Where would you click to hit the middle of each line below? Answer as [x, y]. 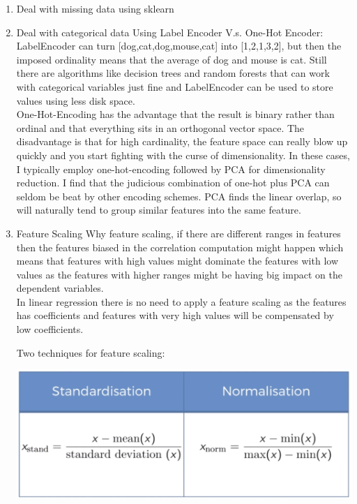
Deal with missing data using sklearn [95, 8]
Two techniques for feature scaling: [91, 352]
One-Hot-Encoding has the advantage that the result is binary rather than [175, 114]
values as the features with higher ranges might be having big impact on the [179, 274]
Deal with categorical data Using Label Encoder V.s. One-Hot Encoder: [170, 32]
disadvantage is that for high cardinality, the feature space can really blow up [182, 141]
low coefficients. [50, 329]
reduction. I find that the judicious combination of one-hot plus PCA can [173, 183]
